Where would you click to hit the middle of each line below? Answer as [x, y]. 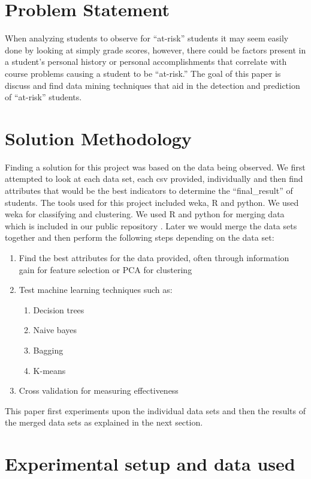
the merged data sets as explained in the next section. [104, 422]
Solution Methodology [98, 138]
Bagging [48, 350]
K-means [49, 370]
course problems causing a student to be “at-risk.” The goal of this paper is [143, 73]
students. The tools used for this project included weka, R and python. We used [152, 202]
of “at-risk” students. [43, 97]
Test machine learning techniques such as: [96, 290]
